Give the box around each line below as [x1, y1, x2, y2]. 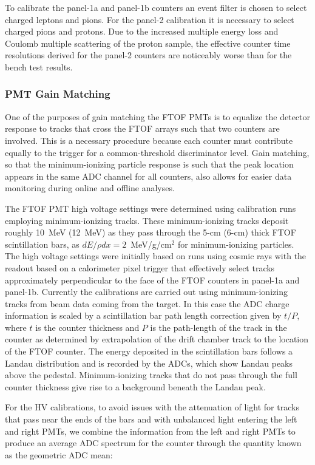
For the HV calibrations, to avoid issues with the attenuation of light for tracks [5, 401, 299, 413]
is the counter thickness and [35, 321, 140, 333]
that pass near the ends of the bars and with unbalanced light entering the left [5, 413, 297, 426]
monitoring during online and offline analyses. [5, 182, 175, 194]
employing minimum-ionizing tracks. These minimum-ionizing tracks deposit [5, 214, 289, 226]
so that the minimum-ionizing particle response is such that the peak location [5, 158, 294, 171]
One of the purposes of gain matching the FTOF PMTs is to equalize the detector [5, 110, 311, 123]
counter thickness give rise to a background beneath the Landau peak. [5, 380, 266, 393]
